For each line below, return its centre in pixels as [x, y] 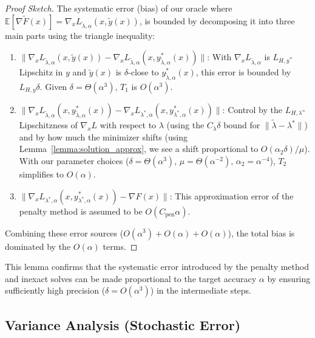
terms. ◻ [120, 246]
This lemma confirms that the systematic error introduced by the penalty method [157, 267]
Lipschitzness [43, 125]
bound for [242, 125]
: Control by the [252, 109]
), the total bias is [261, 233]
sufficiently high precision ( [55, 290]
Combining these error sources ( [64, 233]
